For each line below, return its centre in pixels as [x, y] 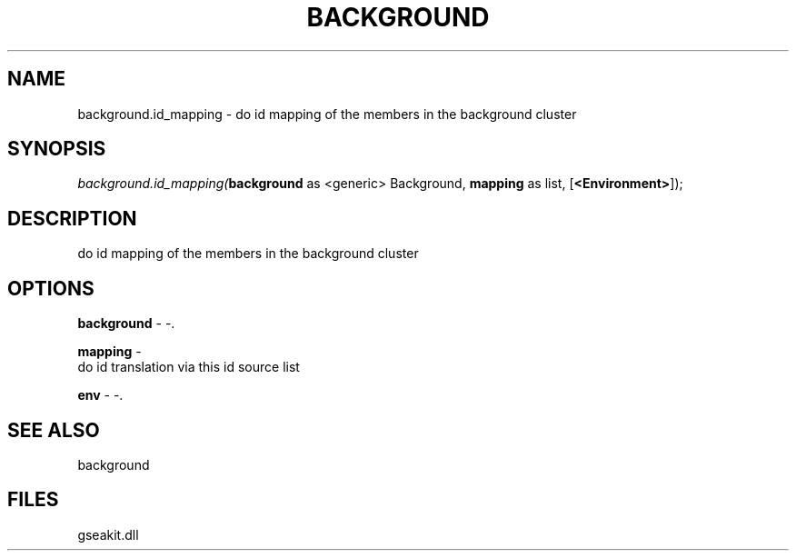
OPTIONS [51, 288]
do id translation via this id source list [189, 367]
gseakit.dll [108, 534]
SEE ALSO [54, 430]
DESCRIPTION [72, 218]
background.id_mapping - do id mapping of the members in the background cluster [327, 114]
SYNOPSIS [57, 149]
